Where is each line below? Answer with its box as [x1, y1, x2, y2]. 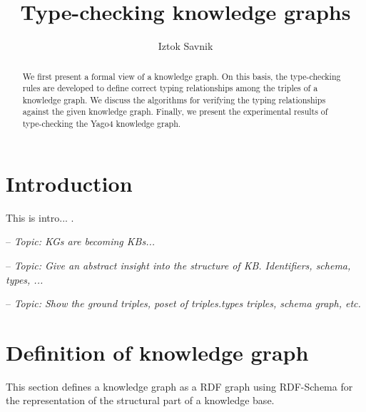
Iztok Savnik [158, 38, 213, 53]
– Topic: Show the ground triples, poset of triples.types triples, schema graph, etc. [6, 296, 361, 311]
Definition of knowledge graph [6, 337, 309, 366]
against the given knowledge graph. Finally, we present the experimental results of [22, 105, 328, 118]
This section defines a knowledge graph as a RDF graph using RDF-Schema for [6, 378, 353, 393]
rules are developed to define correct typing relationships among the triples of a [22, 82, 318, 94]
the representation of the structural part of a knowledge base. [6, 393, 275, 408]
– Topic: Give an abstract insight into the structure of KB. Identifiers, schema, [6, 257, 351, 272]
